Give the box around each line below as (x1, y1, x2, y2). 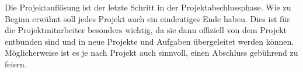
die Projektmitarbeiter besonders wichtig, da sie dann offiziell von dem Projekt (5, 24, 287, 36)
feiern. (5, 57, 27, 70)
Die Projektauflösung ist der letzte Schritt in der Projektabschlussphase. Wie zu (5, 1, 291, 13)
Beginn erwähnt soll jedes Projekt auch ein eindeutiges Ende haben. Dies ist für (5, 12, 290, 24)
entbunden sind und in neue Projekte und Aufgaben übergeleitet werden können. (5, 35, 294, 47)
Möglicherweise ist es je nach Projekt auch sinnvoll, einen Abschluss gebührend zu (5, 46, 298, 59)
